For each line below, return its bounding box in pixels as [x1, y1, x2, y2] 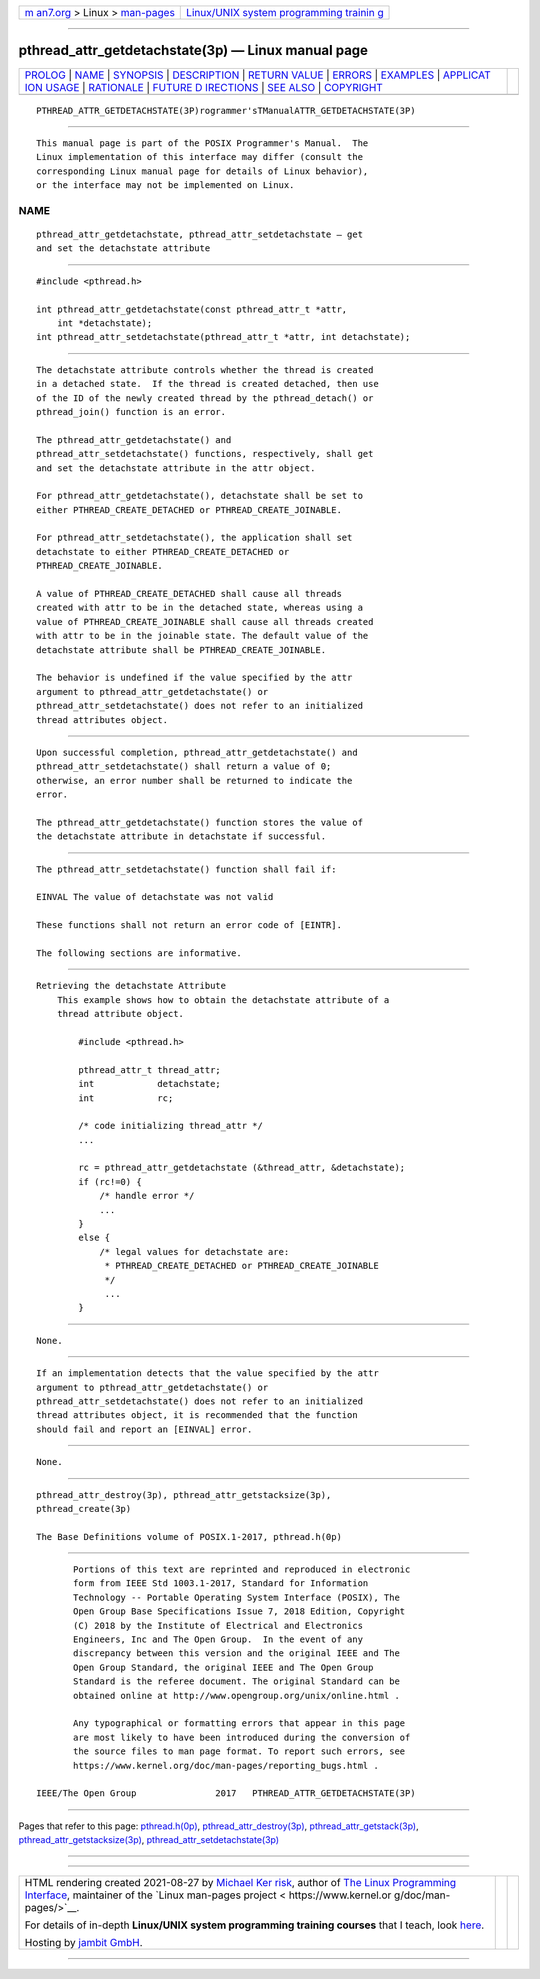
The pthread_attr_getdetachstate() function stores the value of [36, 816, 364, 828]
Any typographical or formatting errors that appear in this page [73, 1718, 406, 1729]
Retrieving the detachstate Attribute [36, 980, 227, 992]
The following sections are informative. [36, 948, 242, 959]
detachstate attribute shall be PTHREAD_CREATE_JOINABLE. [36, 644, 327, 655]
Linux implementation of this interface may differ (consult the [36, 151, 364, 163]
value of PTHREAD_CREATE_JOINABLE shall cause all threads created [36, 616, 374, 627]
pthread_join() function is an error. [36, 406, 227, 417]
